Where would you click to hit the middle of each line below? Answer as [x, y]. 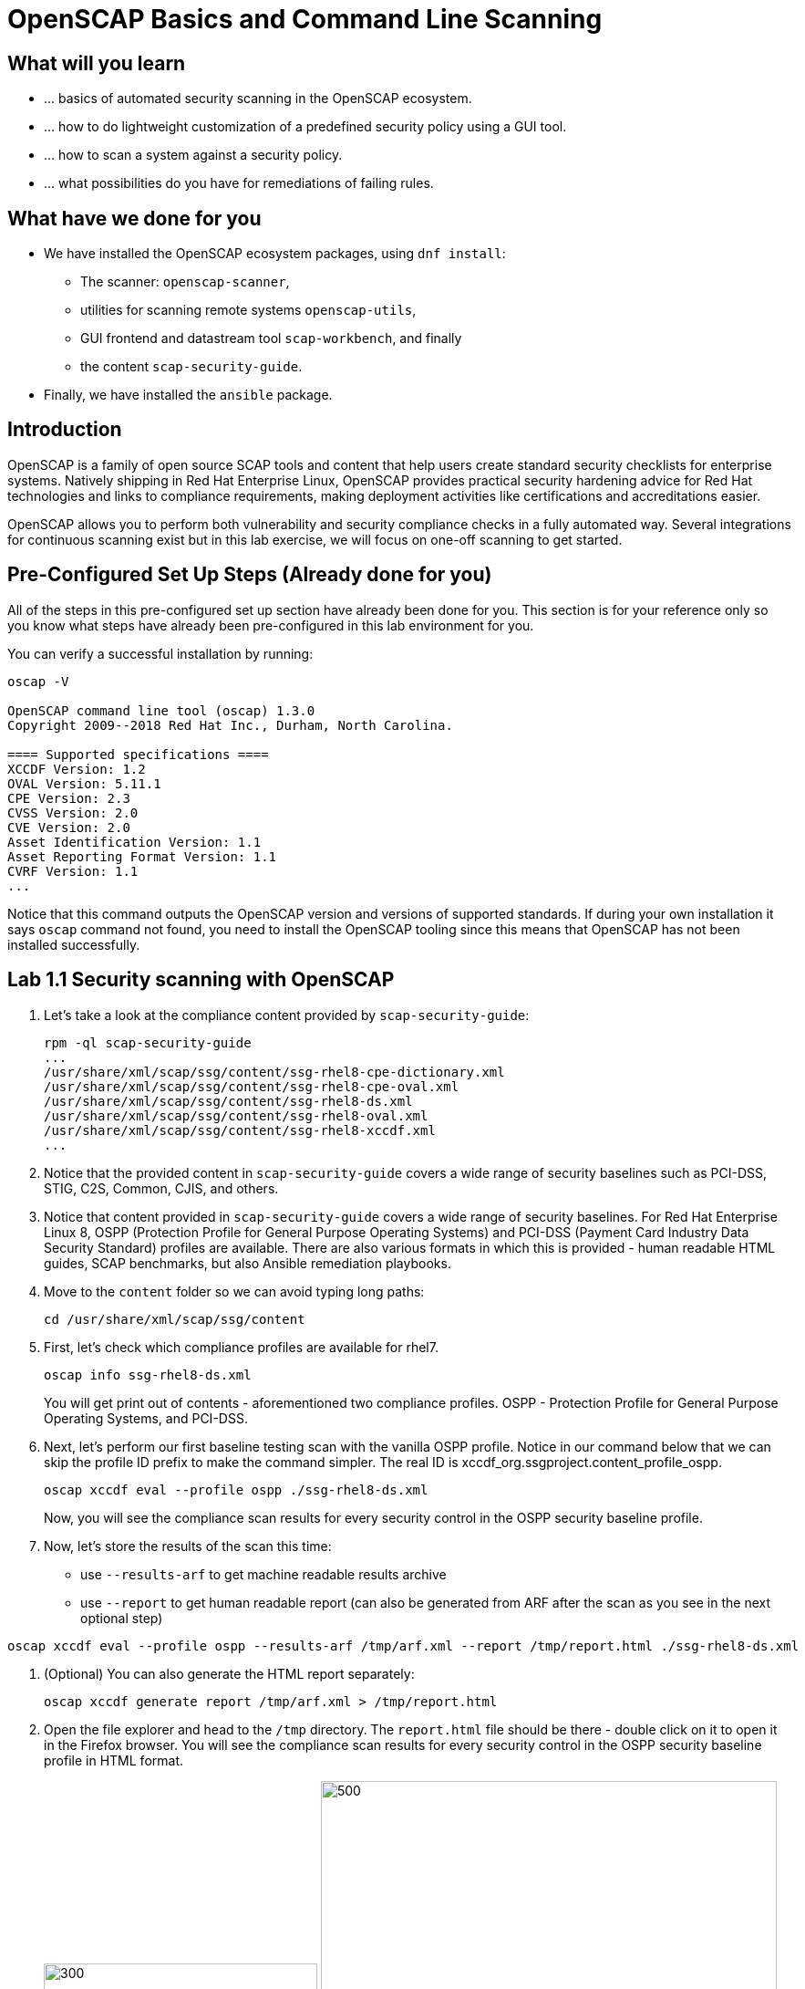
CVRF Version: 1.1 [73, 871]
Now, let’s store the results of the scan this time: [188, 1546]
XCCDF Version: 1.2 [77, 769]
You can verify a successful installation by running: [160, 653]
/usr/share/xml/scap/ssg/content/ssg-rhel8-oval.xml [236, 1115]
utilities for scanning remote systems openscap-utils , [248, 310]
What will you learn [97, 63]
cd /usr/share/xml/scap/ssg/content [175, 1319]
